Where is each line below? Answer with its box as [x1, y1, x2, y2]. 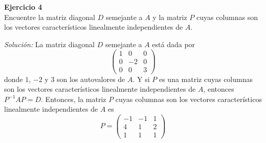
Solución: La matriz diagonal [4, 38, 95, 49]
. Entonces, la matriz [41, 93, 106, 104]
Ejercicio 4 [4, 2, 42, 12]
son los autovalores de [57, 73, 125, 84]
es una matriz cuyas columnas [159, 73, 253, 84]
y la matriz [152, 11, 187, 22]
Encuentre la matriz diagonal [4, 11, 96, 22]
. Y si [132, 73, 150, 84]
